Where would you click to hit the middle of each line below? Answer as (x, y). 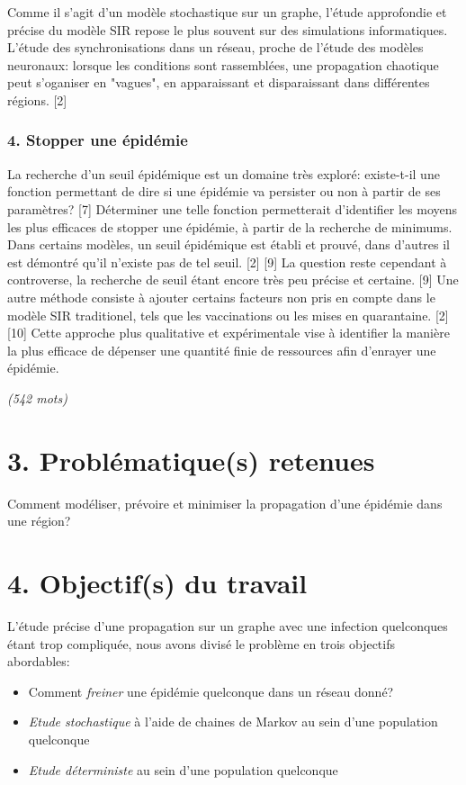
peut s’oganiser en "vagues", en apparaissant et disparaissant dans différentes (219, 82)
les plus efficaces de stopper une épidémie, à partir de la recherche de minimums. (230, 226)
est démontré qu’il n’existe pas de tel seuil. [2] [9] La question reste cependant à (227, 262)
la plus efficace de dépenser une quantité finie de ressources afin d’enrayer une (222, 350)
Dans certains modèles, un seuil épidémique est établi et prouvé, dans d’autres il (229, 244)
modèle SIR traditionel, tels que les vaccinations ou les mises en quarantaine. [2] (228, 315)
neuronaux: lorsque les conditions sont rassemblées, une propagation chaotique (223, 64)
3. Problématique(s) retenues (191, 460)
